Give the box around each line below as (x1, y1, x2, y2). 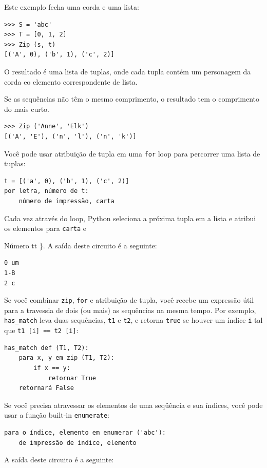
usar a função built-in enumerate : (4, 410, 109, 420)
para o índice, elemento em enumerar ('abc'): (4, 428, 166, 436)
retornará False (18, 384, 74, 392)
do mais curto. (4, 103, 50, 114)
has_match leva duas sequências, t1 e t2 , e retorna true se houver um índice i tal (4, 315, 263, 325)
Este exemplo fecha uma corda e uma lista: (4, 2, 139, 12)
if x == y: (33, 364, 70, 372)
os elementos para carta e (4, 223, 87, 233)
